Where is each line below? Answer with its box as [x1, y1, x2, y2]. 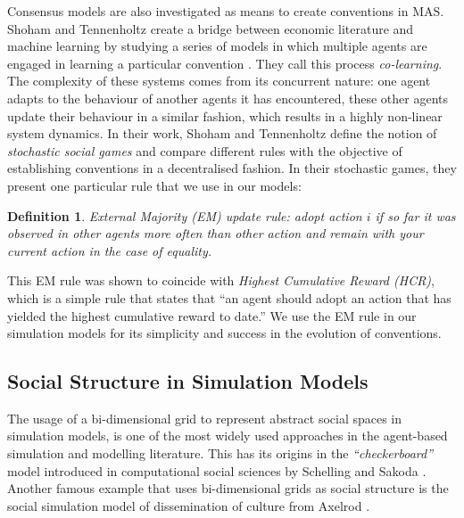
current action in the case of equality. [7, 241, 212, 259]
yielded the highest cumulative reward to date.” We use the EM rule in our [7, 306, 417, 325]
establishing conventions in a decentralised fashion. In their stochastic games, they [7, 159, 457, 177]
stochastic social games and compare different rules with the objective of [7, 141, 402, 160]
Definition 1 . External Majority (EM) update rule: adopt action [7, 206, 362, 225]
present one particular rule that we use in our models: [7, 176, 302, 194]
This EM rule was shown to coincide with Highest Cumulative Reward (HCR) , [7, 271, 435, 290]
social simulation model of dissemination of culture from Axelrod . [7, 496, 370, 514]
